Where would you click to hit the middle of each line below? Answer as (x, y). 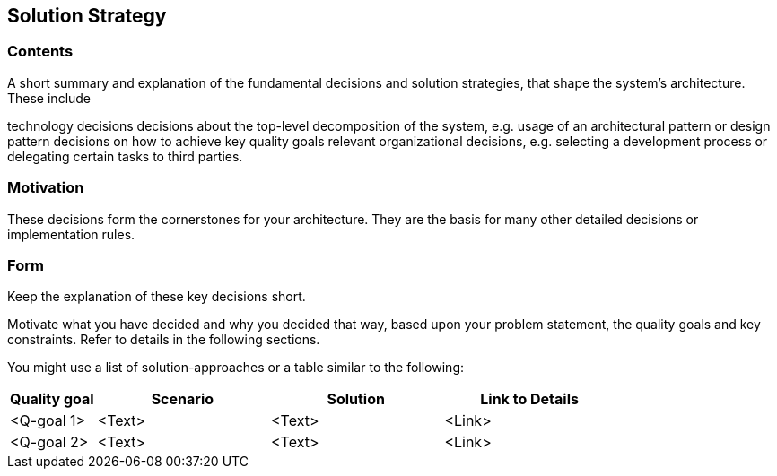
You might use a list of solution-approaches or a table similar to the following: (236, 368)
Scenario (183, 399)
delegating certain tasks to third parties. (125, 156)
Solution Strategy (87, 16)
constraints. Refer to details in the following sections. (164, 340)
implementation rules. (71, 234)
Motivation (46, 188)
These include (49, 98)
